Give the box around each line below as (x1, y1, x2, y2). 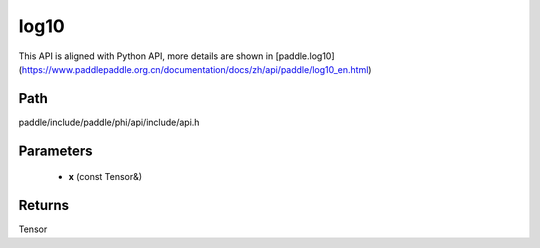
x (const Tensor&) (68, 171, 143, 183)
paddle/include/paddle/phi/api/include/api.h (18, 116, 200, 128)
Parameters (18, 142, 93, 159)
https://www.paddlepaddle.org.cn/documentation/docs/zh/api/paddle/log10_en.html (21, 63, 369, 75)
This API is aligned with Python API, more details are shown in (18, 50, 274, 62)
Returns (18, 197, 70, 214)
